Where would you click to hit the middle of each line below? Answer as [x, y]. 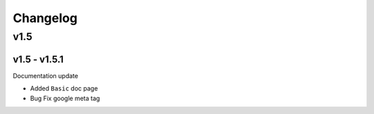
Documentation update [46, 75]
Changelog [45, 18]
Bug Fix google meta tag [65, 98]
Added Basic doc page [64, 88]
